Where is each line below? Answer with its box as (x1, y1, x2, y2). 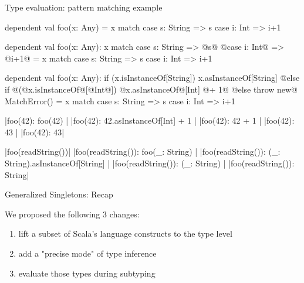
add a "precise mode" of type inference (18, 247, 157, 259)
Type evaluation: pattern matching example (5, 1, 163, 13)
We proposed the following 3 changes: (5, 207, 140, 220)
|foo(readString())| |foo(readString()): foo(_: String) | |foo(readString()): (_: (5, 145, 281, 158)
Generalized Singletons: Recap (5, 188, 113, 200)
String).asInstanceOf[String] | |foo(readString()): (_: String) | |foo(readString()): (5, 156, 295, 169)
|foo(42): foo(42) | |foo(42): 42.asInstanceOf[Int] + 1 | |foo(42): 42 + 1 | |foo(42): (5, 114, 295, 127)
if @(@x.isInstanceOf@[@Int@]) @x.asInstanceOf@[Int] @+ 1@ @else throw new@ (5, 83, 298, 95)
